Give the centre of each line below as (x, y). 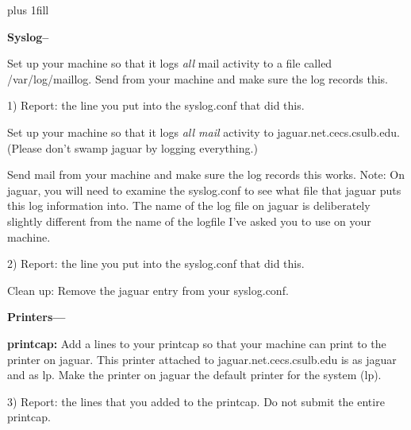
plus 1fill (28, 10)
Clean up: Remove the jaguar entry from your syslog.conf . (148, 290)
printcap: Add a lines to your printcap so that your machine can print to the (197, 343)
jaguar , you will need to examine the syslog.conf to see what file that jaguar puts (204, 190)
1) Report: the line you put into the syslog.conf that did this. (156, 105)
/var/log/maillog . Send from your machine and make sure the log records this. (198, 78)
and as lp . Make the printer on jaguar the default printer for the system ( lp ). (194, 375)
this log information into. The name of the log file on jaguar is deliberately (189, 205)
